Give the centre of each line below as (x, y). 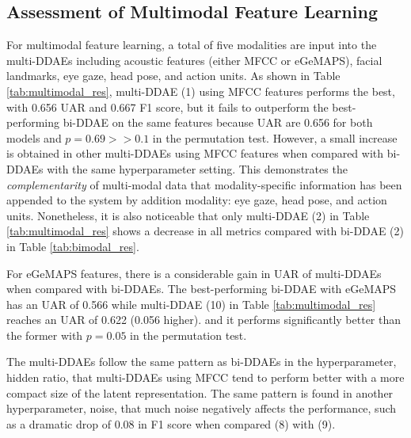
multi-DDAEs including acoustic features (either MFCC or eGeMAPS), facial (194, 60)
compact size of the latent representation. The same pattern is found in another (200, 392)
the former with (45, 335)
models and (34, 137)
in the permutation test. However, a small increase (275, 137)
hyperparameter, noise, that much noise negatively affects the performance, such (202, 408)
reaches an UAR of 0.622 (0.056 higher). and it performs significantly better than (204, 320)
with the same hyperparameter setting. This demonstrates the (197, 168)
